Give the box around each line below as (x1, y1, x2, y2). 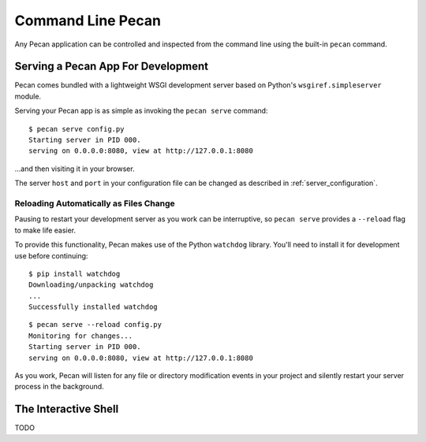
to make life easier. (14, 225, 77, 235)
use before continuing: (14, 251, 88, 260)
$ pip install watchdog (28, 269, 121, 278)
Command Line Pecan (14, 12, 162, 29)
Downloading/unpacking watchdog (28, 280, 154, 289)
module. (14, 91, 42, 101)
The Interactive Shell (14, 403, 119, 416)
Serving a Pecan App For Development (14, 60, 209, 73)
